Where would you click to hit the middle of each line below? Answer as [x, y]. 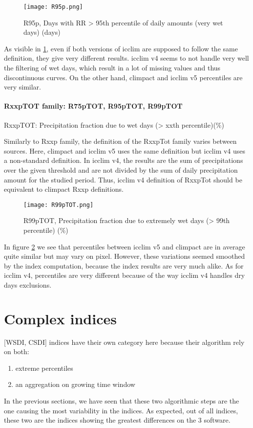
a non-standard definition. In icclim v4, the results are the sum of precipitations [124, 160]
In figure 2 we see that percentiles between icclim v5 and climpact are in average [125, 246]
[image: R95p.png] [53, 7]
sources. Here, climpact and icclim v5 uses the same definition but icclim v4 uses [125, 150]
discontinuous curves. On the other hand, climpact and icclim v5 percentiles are [123, 77]
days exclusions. [28, 284]
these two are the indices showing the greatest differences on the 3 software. [117, 420]
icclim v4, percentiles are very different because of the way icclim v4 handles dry [125, 275]
